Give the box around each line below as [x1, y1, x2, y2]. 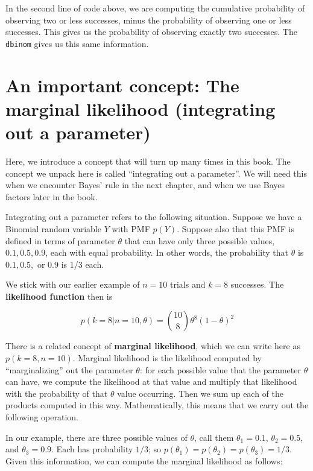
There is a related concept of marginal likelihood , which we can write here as [5, 340, 300, 352]
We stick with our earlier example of [5, 278, 140, 291]
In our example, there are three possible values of [5, 431, 188, 443]
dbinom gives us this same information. [5, 37, 149, 49]
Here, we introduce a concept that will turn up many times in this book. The [5, 154, 291, 167]
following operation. [5, 411, 79, 423]
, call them [194, 431, 234, 443]
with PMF [112, 222, 150, 235]
